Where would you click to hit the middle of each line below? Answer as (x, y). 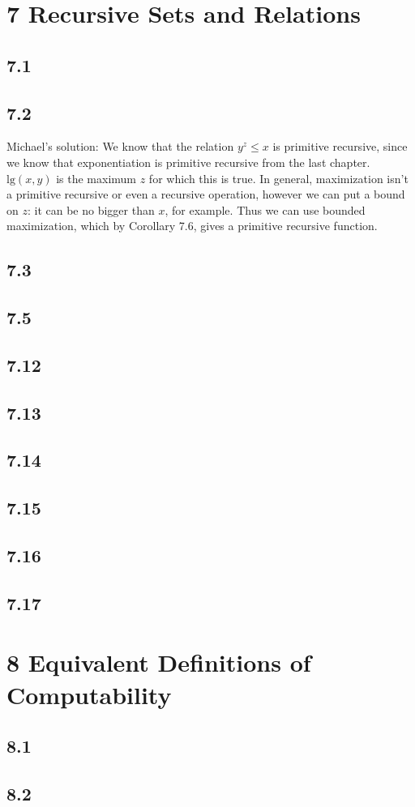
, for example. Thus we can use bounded (265, 209)
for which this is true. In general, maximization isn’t (278, 178)
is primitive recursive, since (340, 146)
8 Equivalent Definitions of (159, 662)
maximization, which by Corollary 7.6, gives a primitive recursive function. (192, 226)
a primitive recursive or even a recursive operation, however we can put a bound (206, 194)
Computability (89, 694)
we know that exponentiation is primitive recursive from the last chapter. (188, 162)
